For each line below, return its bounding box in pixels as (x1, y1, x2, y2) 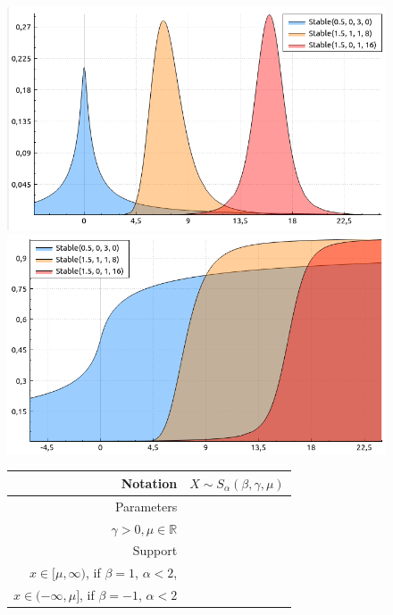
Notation (121, 473, 178, 492)
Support (132, 541, 178, 560)
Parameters (114, 496, 178, 515)
